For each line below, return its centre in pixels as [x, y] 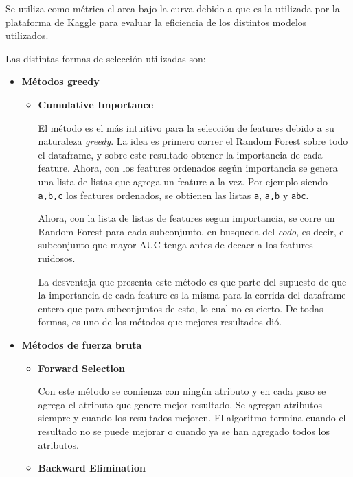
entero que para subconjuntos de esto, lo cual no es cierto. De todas [181, 308]
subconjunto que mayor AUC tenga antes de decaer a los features [175, 245]
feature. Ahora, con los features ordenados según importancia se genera [188, 168]
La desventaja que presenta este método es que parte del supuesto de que [192, 281]
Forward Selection [82, 368]
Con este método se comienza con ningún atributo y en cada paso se [182, 391]
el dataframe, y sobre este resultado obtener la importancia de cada [180, 154]
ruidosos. [57, 258]
